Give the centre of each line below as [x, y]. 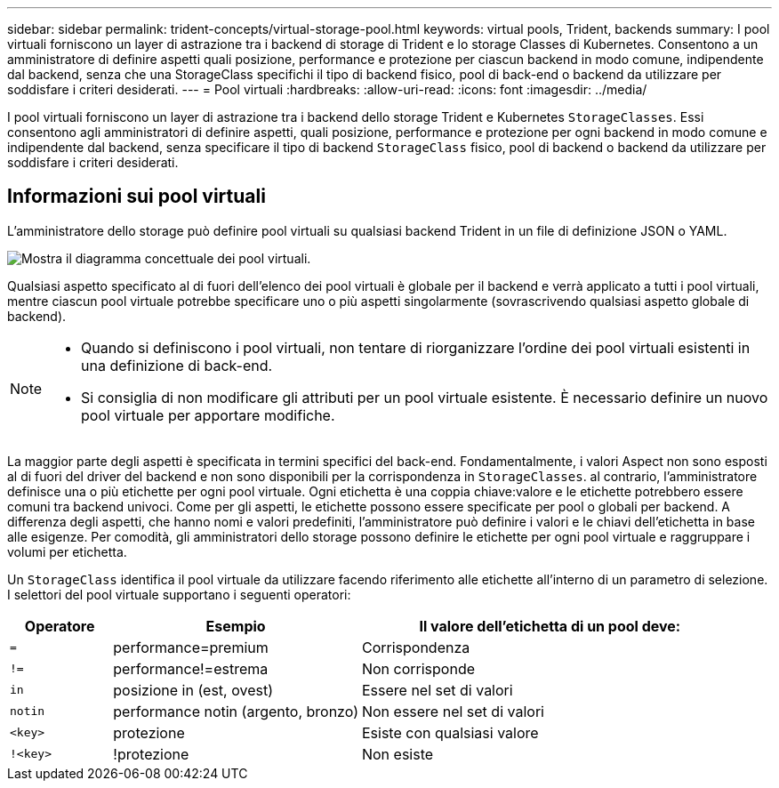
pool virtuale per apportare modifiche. [208, 415]
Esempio [236, 626]
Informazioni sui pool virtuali [137, 197]
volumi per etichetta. [67, 551]
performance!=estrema [191, 668]
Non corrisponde [418, 668]
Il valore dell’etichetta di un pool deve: [550, 626]
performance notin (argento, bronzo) [236, 711]
